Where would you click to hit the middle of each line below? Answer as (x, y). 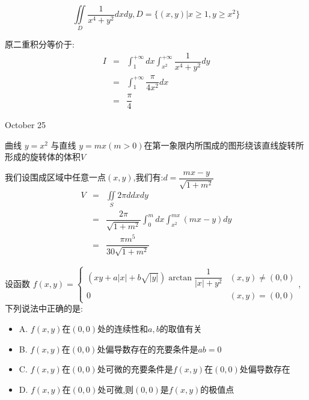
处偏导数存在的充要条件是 (148, 349)
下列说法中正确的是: (44, 308)
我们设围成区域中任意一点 (55, 177)
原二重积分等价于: (40, 44)
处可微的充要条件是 (135, 369)
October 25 (26, 125)
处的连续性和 (123, 329)
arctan (180, 278)
